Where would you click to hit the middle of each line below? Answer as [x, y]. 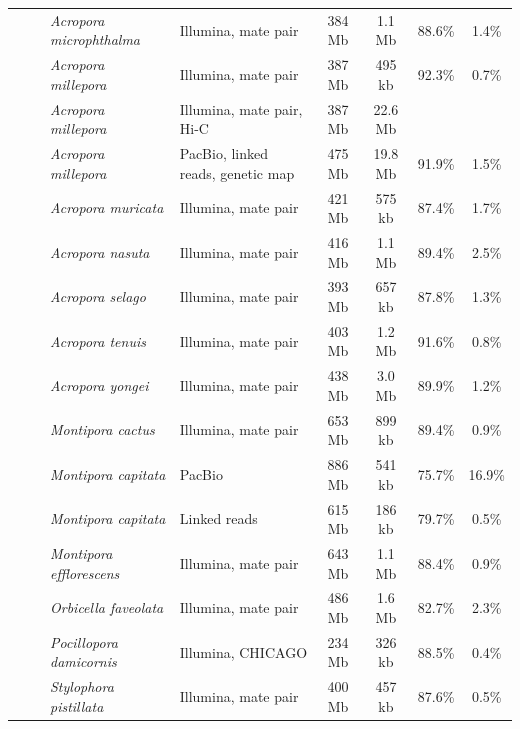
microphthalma [95, 39]
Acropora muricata [107, 207]
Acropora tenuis [98, 340]
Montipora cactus [102, 429]
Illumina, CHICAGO [243, 651]
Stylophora [82, 686]
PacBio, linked [224, 153]
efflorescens [85, 572]
